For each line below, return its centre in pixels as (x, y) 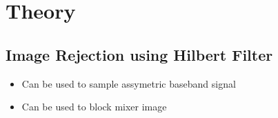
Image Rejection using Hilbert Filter (139, 54)
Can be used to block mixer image (94, 107)
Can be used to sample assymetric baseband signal (129, 83)
